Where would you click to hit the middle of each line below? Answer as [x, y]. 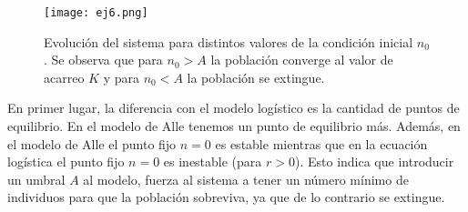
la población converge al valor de [302, 60]
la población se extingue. [256, 77]
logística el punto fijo [66, 162]
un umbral [36, 179]
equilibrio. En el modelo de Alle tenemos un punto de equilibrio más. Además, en [234, 126]
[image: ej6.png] [96, 13]
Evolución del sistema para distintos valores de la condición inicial [229, 41]
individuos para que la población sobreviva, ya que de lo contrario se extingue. [226, 197]
